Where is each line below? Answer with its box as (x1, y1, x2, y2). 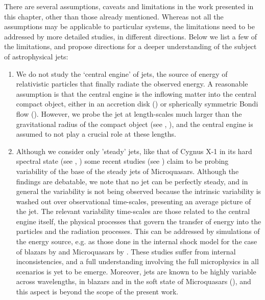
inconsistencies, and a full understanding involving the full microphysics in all (16, 256, 259, 267)
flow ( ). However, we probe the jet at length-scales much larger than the (16, 108, 242, 119)
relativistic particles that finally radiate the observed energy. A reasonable (16, 78, 248, 89)
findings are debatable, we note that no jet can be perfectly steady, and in (16, 176, 248, 186)
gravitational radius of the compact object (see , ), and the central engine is (16, 118, 253, 129)
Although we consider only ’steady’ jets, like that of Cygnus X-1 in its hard (16, 145, 252, 156)
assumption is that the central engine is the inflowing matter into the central (16, 88, 256, 99)
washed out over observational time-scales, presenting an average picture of (16, 196, 251, 206)
